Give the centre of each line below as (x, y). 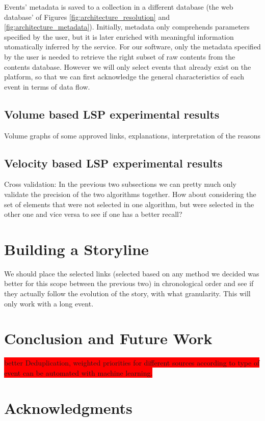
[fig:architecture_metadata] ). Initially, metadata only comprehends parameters (127, 27)
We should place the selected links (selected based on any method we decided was (132, 273)
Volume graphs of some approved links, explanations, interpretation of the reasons (132, 135)
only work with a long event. (49, 303)
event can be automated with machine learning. (78, 372)
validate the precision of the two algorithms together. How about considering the (130, 194)
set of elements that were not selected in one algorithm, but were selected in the (129, 204)
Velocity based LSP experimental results (113, 163)
